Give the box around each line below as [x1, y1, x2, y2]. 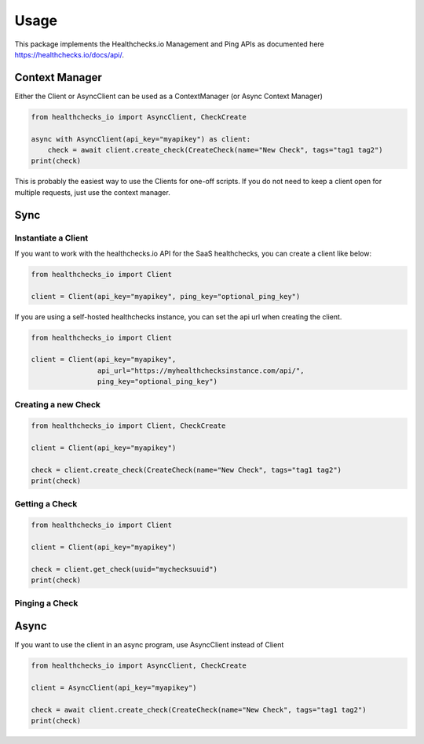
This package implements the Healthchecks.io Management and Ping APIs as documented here [14, 39, 325, 49]
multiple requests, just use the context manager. [14, 187, 170, 197]
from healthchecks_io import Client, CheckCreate [31, 422, 226, 430]
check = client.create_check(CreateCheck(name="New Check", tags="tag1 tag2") [31, 465, 342, 474]
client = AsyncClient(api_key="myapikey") [31, 683, 197, 692]
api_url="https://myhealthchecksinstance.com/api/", [97, 366, 305, 375]
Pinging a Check [14, 598, 79, 609]
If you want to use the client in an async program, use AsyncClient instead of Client [14, 640, 284, 650]
